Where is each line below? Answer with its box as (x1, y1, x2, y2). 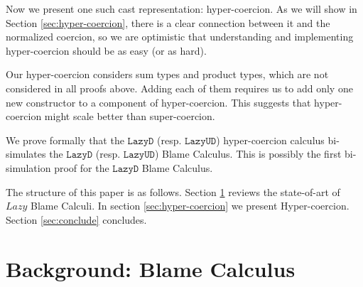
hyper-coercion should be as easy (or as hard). (6, 43, 207, 58)
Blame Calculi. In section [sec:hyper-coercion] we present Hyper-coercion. (31, 198, 350, 213)
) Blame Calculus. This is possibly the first (154, 146, 342, 161)
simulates (6, 146, 46, 161)
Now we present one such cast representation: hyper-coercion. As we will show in (6, 1, 357, 16)
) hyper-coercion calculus (216, 132, 325, 147)
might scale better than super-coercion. (44, 109, 215, 124)
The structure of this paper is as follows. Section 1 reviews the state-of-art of (6, 184, 340, 199)
